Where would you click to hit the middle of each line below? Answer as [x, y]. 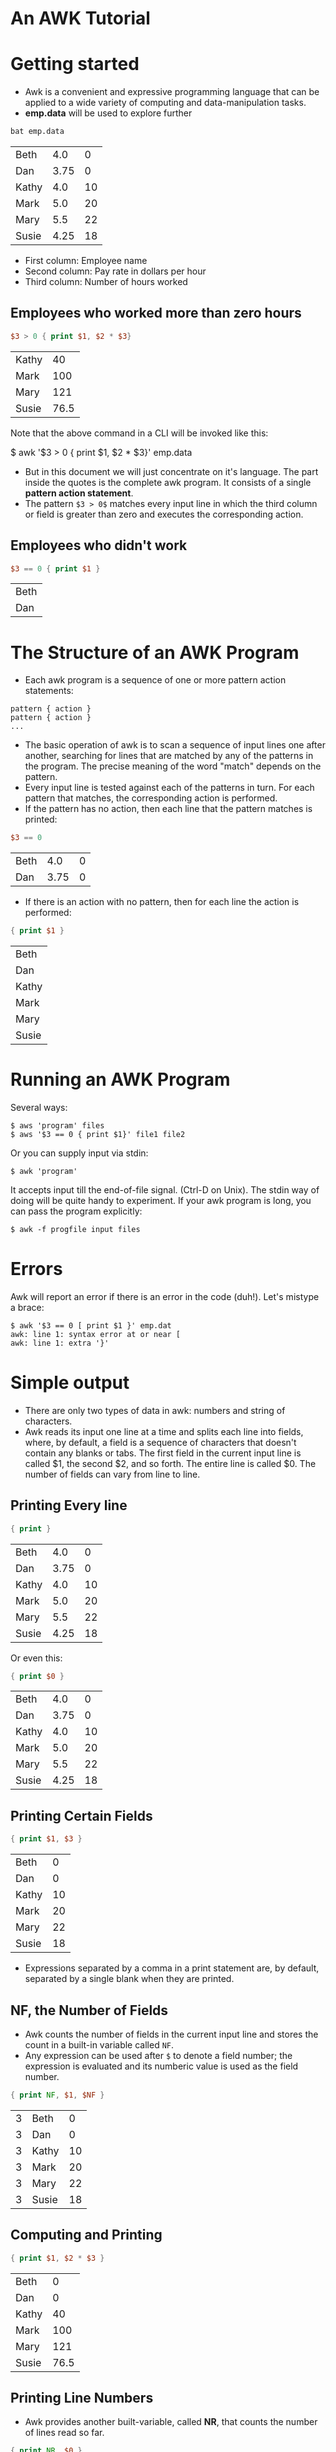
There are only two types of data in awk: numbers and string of [155, 1410]
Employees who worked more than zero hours [156, 313]
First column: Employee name [86, 260]
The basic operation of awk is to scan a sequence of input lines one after [175, 745]
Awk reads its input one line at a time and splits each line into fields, [164, 1431]
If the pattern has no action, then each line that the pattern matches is [168, 809]
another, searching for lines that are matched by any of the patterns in [169, 756]
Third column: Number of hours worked [106, 281]
